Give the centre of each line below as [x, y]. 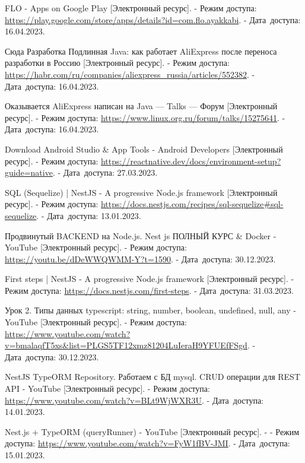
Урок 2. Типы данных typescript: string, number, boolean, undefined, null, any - [150, 310]
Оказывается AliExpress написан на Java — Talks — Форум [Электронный [141, 106]
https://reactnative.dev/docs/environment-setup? [191, 161]
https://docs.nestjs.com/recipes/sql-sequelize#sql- [192, 204]
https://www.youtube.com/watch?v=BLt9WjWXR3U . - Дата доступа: [134, 400]
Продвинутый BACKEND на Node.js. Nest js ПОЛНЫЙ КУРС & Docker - [141, 235]
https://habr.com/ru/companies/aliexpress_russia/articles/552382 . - [130, 74]
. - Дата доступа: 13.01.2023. [89, 215]
